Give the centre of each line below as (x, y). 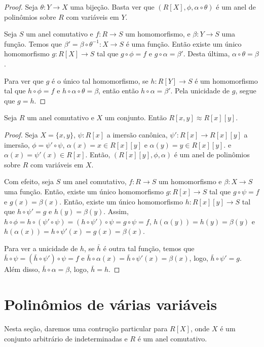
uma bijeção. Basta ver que (112, 7)
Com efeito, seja (29, 181)
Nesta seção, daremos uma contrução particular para (86, 328)
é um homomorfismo (226, 80)
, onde (200, 328)
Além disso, (22, 269)
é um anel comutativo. (172, 338)
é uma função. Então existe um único (184, 43)
